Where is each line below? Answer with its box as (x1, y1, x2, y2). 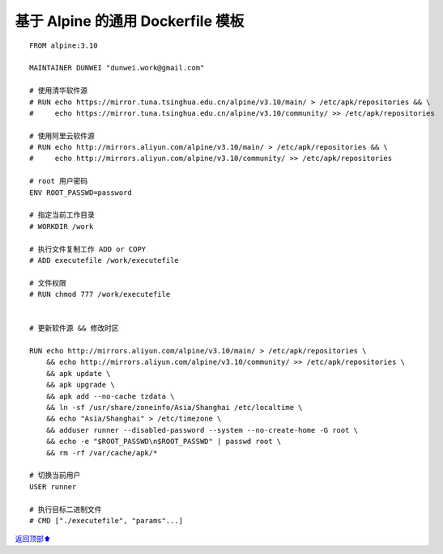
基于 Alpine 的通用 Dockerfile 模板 (15, 12, 245, 30)
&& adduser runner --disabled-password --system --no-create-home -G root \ (45, 425, 359, 434)
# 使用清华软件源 (29, 86, 88, 95)
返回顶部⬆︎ (15, 534, 52, 543)
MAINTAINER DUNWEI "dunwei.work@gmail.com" (29, 63, 205, 73)
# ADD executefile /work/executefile (29, 256, 180, 264)
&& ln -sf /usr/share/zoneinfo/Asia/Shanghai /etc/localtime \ (45, 403, 303, 412)
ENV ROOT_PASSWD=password (29, 188, 133, 197)
